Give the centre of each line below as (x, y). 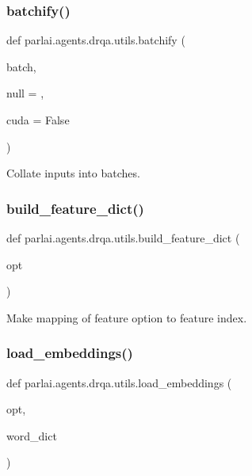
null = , (25, 93)
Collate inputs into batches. (73, 173)
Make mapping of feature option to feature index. (127, 317)
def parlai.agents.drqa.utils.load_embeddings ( (119, 382)
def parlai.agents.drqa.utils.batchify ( (96, 40)
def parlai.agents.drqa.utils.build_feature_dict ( (123, 238)
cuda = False (38, 120)
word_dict (32, 435)
